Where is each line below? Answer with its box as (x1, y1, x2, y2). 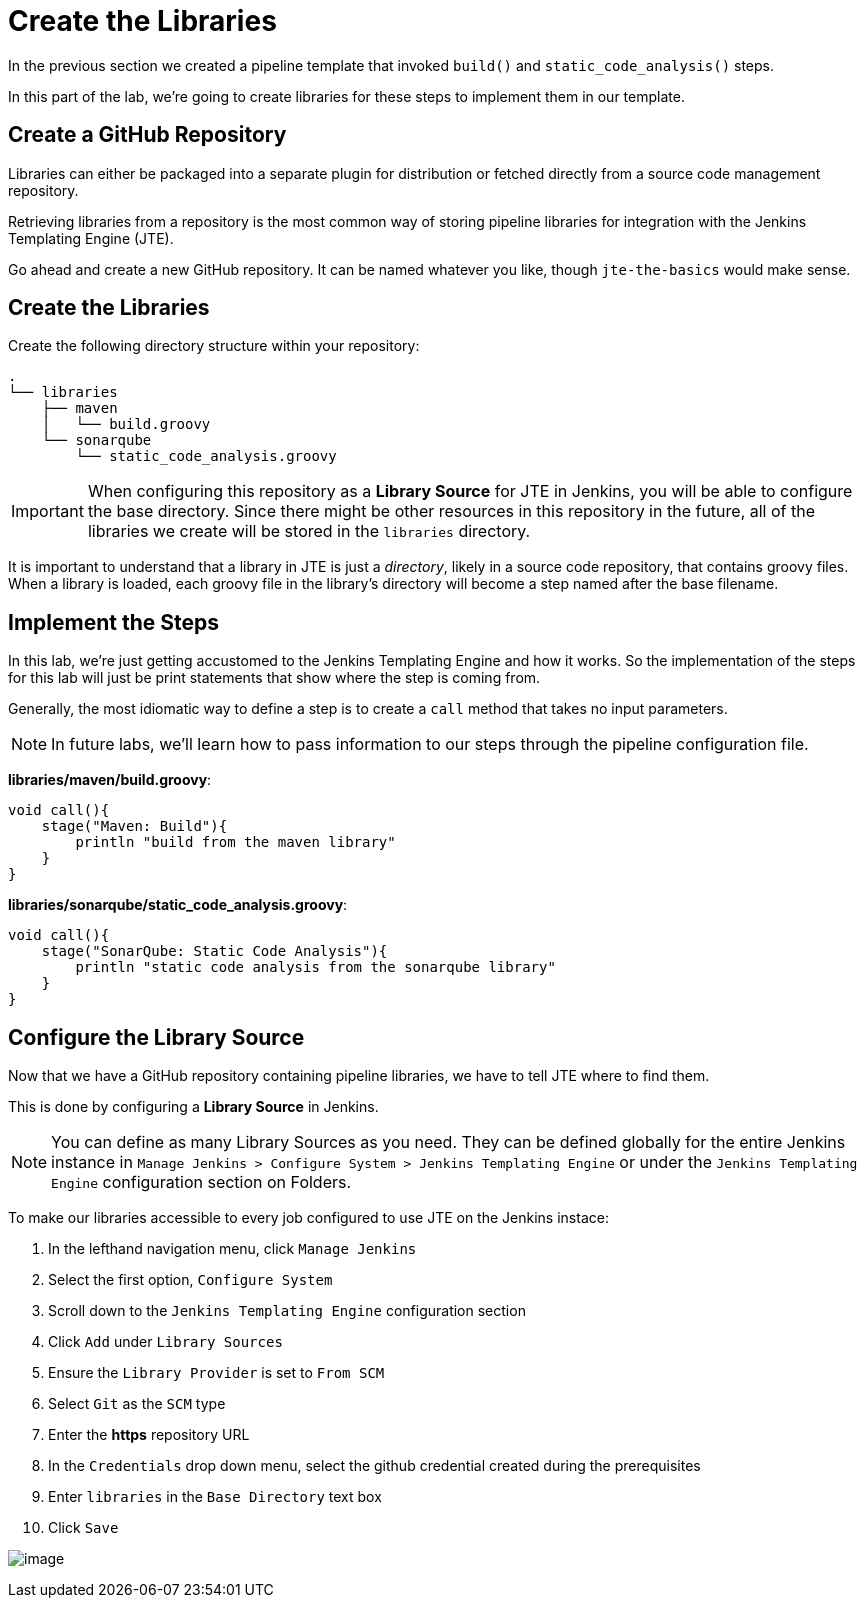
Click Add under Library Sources (48, 1333, 283, 1351)
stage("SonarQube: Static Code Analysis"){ (41, 943, 388, 960)
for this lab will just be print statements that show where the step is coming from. (8, 669, 541, 687)
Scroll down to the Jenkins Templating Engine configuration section (48, 1302, 526, 1320)
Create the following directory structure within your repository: (8, 337, 420, 355)
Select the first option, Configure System (48, 1271, 333, 1289)
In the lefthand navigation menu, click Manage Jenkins (48, 1240, 417, 1258)
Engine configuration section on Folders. (51, 1172, 352, 1193)
